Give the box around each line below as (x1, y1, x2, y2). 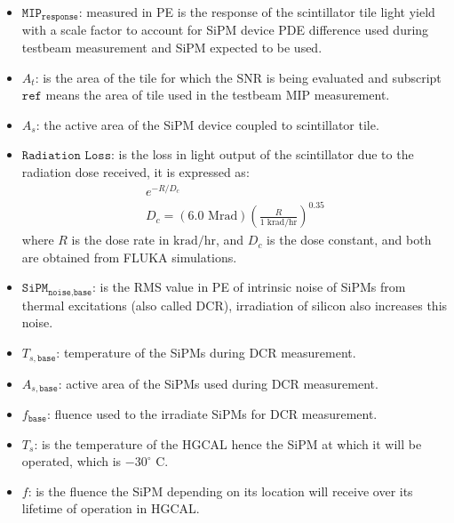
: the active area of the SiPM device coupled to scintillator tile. (36, 115, 379, 133)
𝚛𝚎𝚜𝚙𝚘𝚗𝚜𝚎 (41, 12, 79, 22)
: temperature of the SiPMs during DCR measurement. (56, 343, 356, 362)
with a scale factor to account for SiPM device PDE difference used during (21, 20, 429, 39)
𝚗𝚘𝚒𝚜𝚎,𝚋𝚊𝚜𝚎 (48, 287, 92, 297)
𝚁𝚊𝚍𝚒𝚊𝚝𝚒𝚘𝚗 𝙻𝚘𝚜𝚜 (21, 149, 111, 163)
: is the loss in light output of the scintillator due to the (111, 145, 414, 164)
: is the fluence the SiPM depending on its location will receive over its (28, 481, 413, 500)
